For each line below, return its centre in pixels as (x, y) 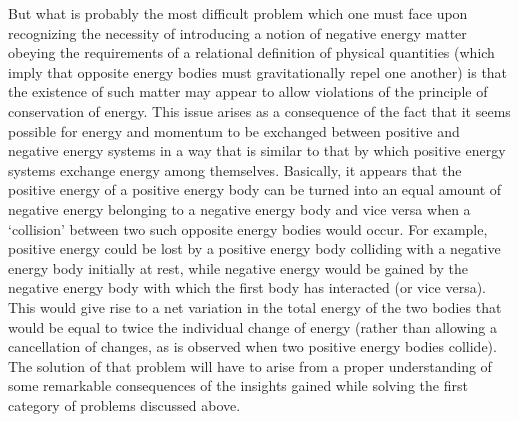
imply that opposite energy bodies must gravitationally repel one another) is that (258, 71)
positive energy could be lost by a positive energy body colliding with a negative (254, 248)
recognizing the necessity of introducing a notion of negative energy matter (237, 32)
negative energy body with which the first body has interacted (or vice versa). (247, 287)
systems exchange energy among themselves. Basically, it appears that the (235, 169)
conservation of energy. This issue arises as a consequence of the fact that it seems (259, 110)
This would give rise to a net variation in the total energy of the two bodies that (255, 306)
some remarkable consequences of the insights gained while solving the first (238, 385)
